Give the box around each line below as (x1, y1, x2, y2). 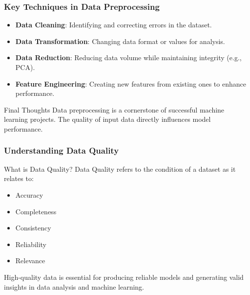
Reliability (15, 239, 47, 249)
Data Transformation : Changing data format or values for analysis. (15, 36, 225, 46)
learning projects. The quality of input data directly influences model (4, 114, 211, 124)
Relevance (15, 255, 45, 266)
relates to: (4, 173, 34, 183)
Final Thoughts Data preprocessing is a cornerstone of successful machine (4, 104, 225, 114)
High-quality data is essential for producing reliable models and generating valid (4, 272, 244, 282)
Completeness (15, 206, 57, 216)
